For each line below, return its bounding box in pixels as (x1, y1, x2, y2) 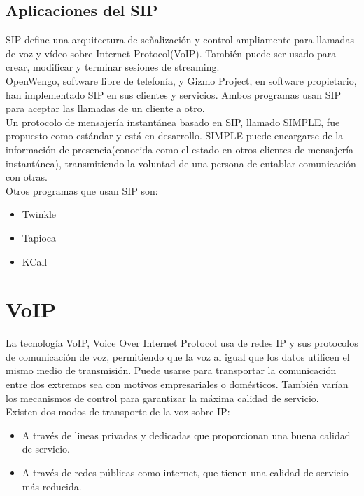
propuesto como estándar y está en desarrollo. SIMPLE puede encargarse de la (6, 128, 344, 143)
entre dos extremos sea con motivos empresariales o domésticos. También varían (6, 377, 349, 392)
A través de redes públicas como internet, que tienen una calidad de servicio (22, 464, 349, 479)
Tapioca (22, 230, 57, 244)
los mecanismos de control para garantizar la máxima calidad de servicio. (6, 390, 319, 405)
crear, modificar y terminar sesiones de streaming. (6, 60, 220, 74)
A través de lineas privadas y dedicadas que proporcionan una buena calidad (22, 427, 351, 442)
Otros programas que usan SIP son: (6, 183, 158, 198)
